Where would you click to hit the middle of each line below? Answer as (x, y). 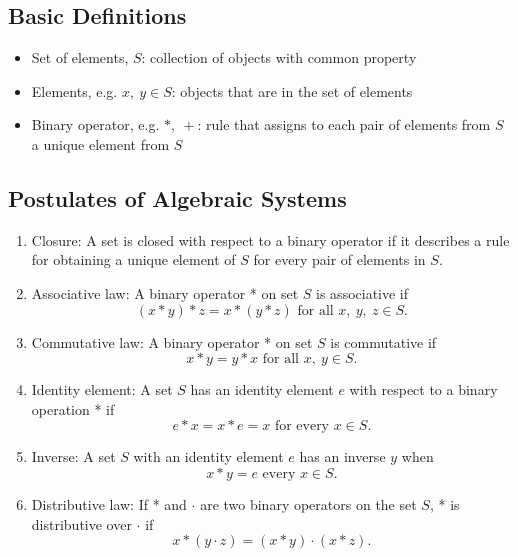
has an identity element (262, 389)
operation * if (73, 408)
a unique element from (100, 143)
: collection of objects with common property (279, 57)
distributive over (81, 523)
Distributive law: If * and (109, 503)
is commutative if (383, 341)
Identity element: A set (102, 389)
